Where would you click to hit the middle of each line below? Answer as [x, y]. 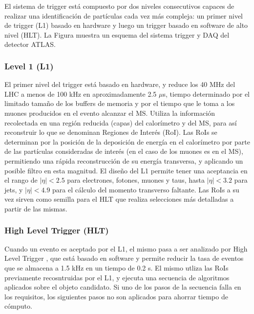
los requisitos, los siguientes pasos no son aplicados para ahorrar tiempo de [116, 296]
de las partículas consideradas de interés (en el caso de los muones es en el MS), [124, 151]
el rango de [21, 180]
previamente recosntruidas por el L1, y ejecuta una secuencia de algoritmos [117, 277]
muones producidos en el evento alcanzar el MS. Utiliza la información [110, 113]
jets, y [14, 189]
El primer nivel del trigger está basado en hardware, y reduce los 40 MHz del [120, 84]
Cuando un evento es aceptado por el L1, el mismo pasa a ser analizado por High [126, 248]
